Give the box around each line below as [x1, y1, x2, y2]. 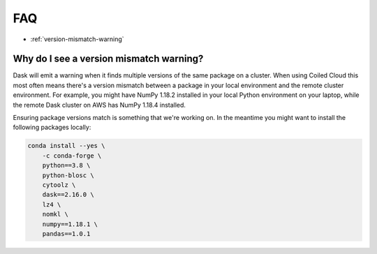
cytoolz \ [42, 181, 76, 188]
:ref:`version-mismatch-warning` [30, 35, 125, 43]
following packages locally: [13, 123, 91, 132]
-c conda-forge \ [42, 151, 102, 160]
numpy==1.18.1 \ [42, 220, 98, 228]
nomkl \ [42, 210, 69, 218]
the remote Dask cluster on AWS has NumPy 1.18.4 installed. [13, 100, 186, 109]
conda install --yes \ [27, 142, 105, 150]
